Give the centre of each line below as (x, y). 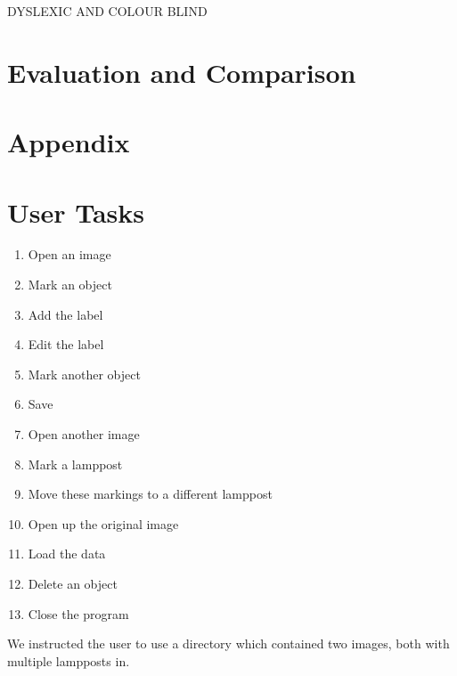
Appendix (69, 142)
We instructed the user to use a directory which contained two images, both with (228, 643)
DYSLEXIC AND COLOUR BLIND (107, 11)
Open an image (69, 254)
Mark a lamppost (75, 464)
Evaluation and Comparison (182, 72)
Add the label (65, 314)
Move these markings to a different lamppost (150, 494)
